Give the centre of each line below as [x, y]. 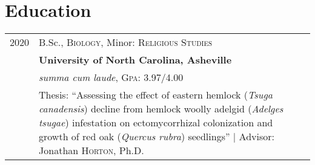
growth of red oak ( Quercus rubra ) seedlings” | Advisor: [157, 137]
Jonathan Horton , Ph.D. [91, 150]
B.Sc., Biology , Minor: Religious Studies [126, 42]
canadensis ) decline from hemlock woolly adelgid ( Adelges [161, 109]
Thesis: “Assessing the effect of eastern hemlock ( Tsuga [156, 95]
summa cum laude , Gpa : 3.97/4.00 [111, 77]
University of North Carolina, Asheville [135, 60]
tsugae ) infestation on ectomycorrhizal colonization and [156, 123]
